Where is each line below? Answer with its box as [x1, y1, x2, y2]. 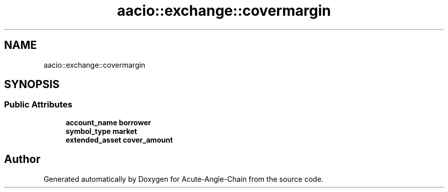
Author [4, 153, 40, 166]
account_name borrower [65, 118, 151, 127]
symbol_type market [65, 126, 138, 135]
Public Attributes [4, 99, 73, 110]
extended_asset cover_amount [65, 135, 173, 144]
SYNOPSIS [4, 78, 60, 91]
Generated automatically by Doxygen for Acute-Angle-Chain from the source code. [43, 174, 324, 183]
